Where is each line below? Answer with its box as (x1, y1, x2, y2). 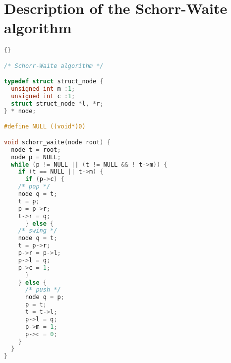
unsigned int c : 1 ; (11, 93, 75, 100)
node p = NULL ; (11, 153, 61, 161)
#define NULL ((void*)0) (4, 123, 86, 130)
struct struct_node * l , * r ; (11, 100, 104, 107)
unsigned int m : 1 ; (11, 85, 75, 93)
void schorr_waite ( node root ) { (4, 138, 111, 146)
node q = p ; (25, 294, 64, 301)
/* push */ (25, 286, 61, 294)
